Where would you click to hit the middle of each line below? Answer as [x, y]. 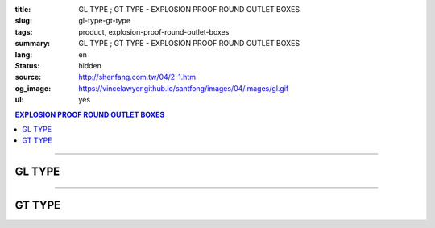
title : [23, 9]
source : [28, 77]
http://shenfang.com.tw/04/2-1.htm [137, 77]
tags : [24, 31]
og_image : [33, 88]
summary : [33, 44]
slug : [23, 21]
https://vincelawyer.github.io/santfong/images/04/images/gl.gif [184, 88]
